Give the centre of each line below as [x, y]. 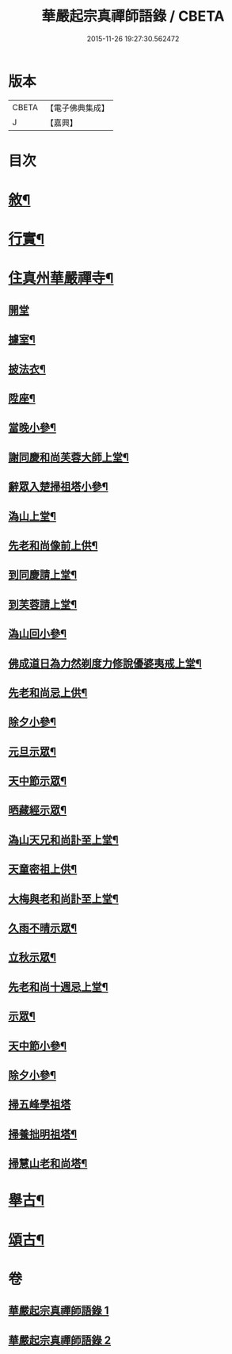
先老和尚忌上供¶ [48, 692]
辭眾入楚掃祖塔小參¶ [58, 487]
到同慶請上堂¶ [43, 575]
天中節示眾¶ [38, 781]
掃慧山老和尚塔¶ [48, 1163]
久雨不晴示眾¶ [43, 928]
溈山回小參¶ [38, 634]
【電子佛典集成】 [77, 108]
